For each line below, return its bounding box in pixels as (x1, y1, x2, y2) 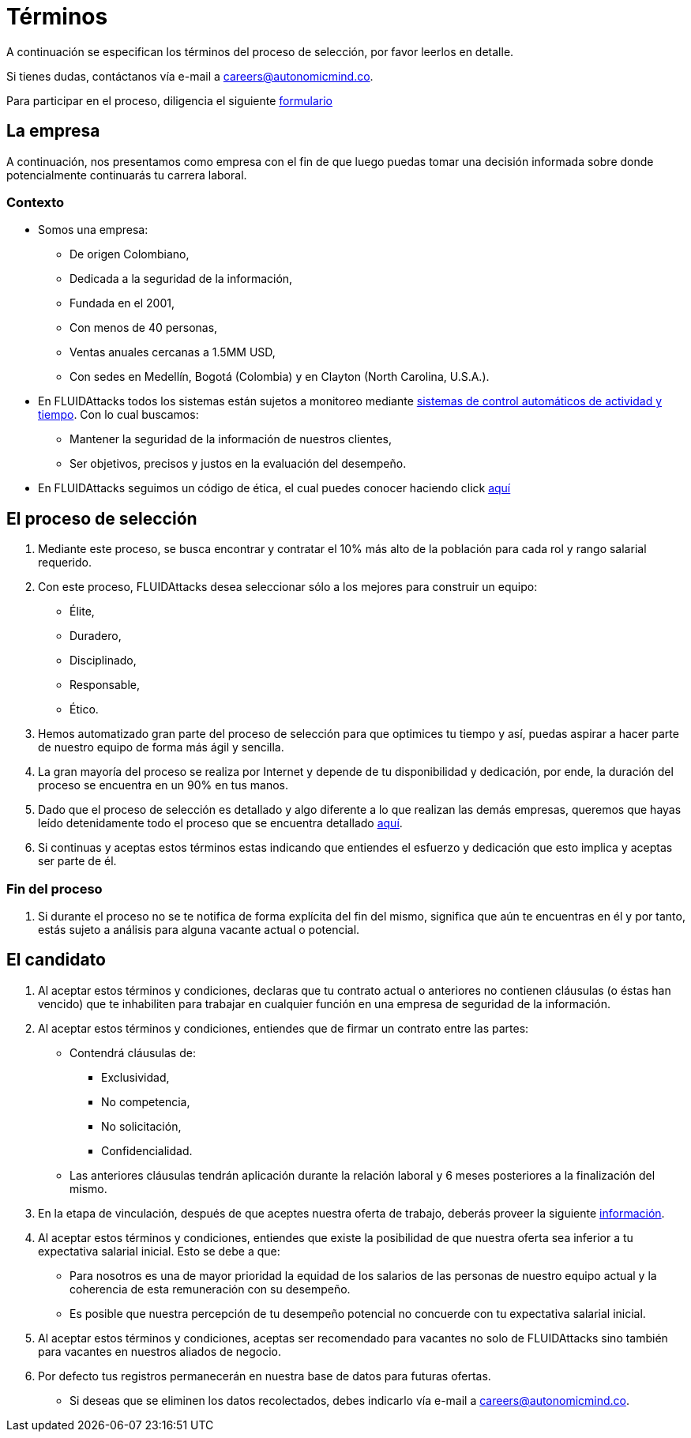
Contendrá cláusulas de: (69, 1045, 196, 1060)
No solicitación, (101, 1119, 182, 1133)
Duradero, (69, 629, 122, 643)
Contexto (6, 194, 65, 210)
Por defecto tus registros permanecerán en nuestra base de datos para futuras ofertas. (38, 1368, 491, 1383)
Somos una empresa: (38, 223, 148, 237)
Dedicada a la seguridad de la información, (69, 272, 293, 286)
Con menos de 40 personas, (69, 321, 218, 335)
